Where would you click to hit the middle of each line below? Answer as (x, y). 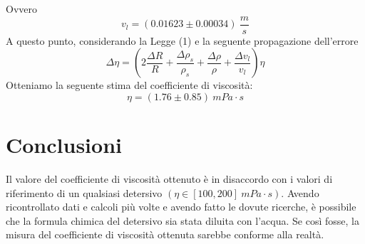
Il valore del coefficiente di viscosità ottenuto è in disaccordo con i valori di (169, 178)
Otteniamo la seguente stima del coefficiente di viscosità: (129, 85)
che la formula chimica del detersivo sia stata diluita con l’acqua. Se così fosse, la (182, 220)
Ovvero (21, 9)
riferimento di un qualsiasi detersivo (84, 192)
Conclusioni (64, 145)
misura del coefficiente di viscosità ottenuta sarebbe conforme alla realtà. (165, 234)
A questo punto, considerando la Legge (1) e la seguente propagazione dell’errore (182, 40)
